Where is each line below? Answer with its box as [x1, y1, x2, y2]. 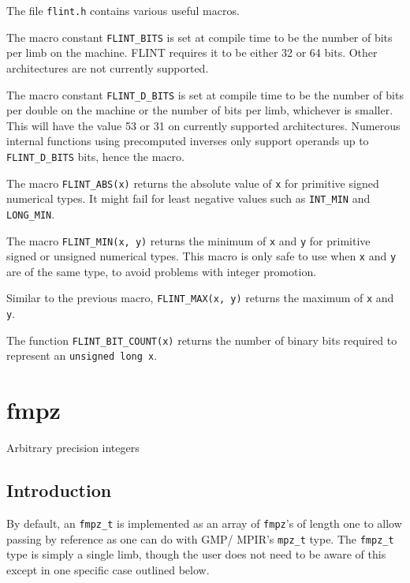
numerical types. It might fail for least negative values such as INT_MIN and [6, 190, 371, 207]
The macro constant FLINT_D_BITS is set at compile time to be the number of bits [6, 86, 404, 103]
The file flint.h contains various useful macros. [6, 2, 240, 18]
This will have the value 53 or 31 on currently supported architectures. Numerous [6, 117, 401, 133]
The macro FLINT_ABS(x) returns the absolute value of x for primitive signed [6, 174, 379, 191]
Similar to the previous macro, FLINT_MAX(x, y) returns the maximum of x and [6, 290, 394, 306]
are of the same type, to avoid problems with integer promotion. [6, 263, 317, 279]
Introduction [6, 478, 112, 503]
